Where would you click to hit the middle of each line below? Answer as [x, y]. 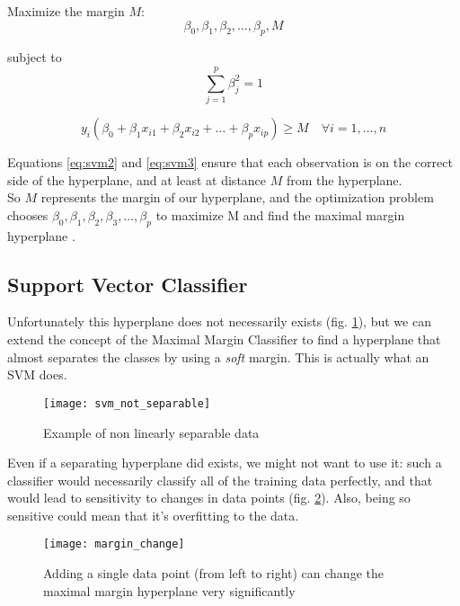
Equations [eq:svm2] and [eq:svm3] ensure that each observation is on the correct [230, 162]
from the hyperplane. [344, 179]
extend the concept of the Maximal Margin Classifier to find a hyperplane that [224, 339]
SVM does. [37, 374]
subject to [35, 57]
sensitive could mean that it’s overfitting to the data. [153, 515]
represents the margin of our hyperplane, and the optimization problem [237, 197]
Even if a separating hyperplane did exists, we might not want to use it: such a [225, 463]
